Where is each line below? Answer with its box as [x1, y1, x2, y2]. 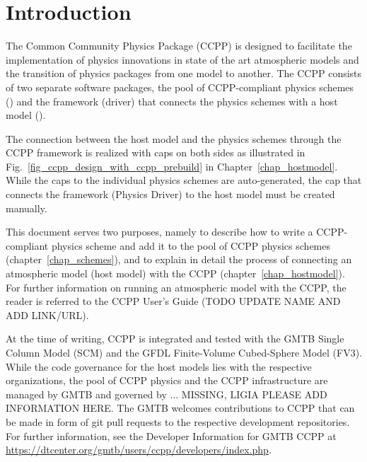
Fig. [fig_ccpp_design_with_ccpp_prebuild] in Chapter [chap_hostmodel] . [6, 158, 338, 173]
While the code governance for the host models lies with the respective [6, 359, 312, 374]
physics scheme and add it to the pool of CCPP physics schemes [51, 238, 330, 253]
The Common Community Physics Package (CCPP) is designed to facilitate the [6, 38, 352, 53]
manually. [6, 200, 47, 215]
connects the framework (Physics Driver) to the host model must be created [6, 187, 335, 202]
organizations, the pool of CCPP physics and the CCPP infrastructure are [6, 373, 328, 388]
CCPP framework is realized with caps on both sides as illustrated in [6, 145, 305, 160]
